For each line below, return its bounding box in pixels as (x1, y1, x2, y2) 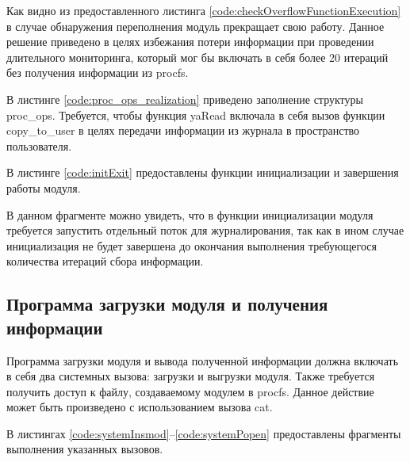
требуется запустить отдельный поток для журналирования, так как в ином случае (6, 222, 404, 239)
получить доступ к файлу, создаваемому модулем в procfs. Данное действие (6, 383, 374, 399)
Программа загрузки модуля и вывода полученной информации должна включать (6, 352, 399, 368)
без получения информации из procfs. (6, 64, 189, 81)
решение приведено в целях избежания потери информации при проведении (6, 33, 374, 50)
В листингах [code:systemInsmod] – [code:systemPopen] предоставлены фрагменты (6, 425, 401, 441)
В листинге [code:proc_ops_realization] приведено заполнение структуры (6, 90, 363, 107)
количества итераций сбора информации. (6, 253, 204, 269)
